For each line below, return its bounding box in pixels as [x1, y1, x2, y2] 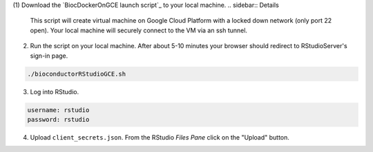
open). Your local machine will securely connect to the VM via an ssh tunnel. [30, 26, 248, 34]
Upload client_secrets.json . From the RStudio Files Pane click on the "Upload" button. [30, 133, 290, 141]
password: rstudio [27, 116, 90, 123]
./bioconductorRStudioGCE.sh [27, 69, 126, 78]
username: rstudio [27, 106, 90, 113]
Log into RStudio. [30, 87, 79, 96]
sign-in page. [30, 52, 68, 60]
